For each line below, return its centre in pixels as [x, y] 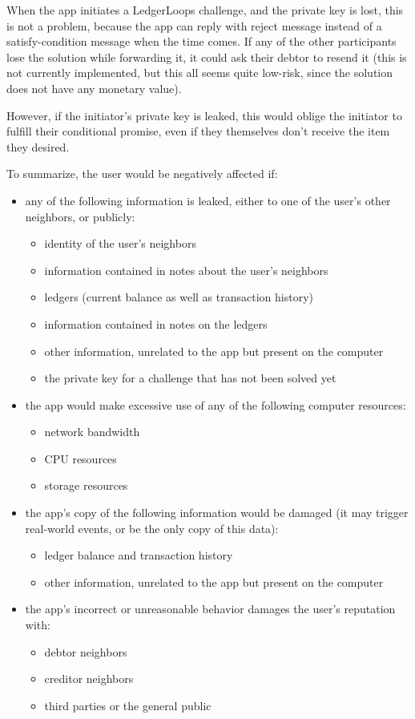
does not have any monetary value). [94, 88]
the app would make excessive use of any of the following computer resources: [216, 404]
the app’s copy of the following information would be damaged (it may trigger [217, 513]
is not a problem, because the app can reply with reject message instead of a [194, 25]
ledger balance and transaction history [139, 555]
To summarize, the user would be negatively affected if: [142, 174]
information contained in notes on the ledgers [156, 323]
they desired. [38, 146]
